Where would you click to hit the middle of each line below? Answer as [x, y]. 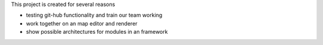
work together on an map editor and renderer [82, 23]
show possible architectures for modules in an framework [97, 32]
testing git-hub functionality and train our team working [94, 15]
